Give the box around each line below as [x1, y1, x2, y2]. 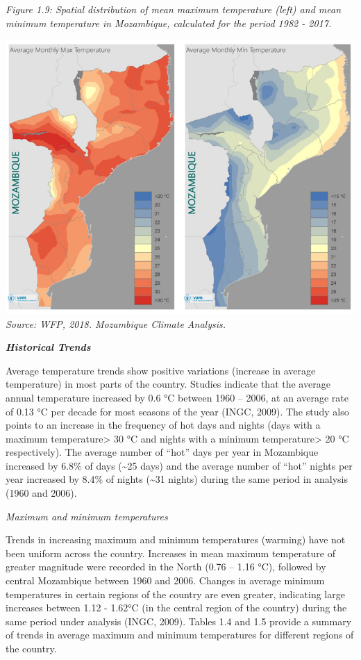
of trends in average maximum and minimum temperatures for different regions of [6, 627, 354, 642]
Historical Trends [6, 340, 91, 354]
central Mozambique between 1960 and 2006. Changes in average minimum [6, 573, 325, 588]
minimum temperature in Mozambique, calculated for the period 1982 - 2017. [6, 15, 332, 30]
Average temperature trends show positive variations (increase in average [6, 363, 316, 377]
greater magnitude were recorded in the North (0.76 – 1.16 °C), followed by [6, 559, 326, 574]
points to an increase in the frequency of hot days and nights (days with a [6, 418, 321, 432]
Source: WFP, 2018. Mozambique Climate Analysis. [6, 316, 226, 331]
